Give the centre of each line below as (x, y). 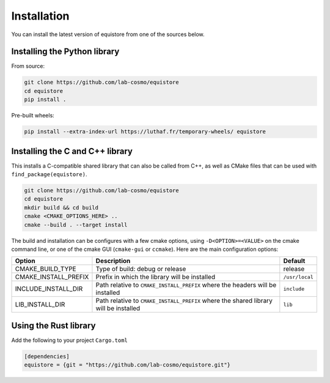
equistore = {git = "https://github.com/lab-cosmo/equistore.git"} (127, 365)
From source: (28, 66)
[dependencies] (47, 356)
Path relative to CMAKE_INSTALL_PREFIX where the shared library (184, 301)
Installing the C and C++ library (72, 151)
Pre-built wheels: (33, 116)
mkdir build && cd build (61, 207)
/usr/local (299, 277)
